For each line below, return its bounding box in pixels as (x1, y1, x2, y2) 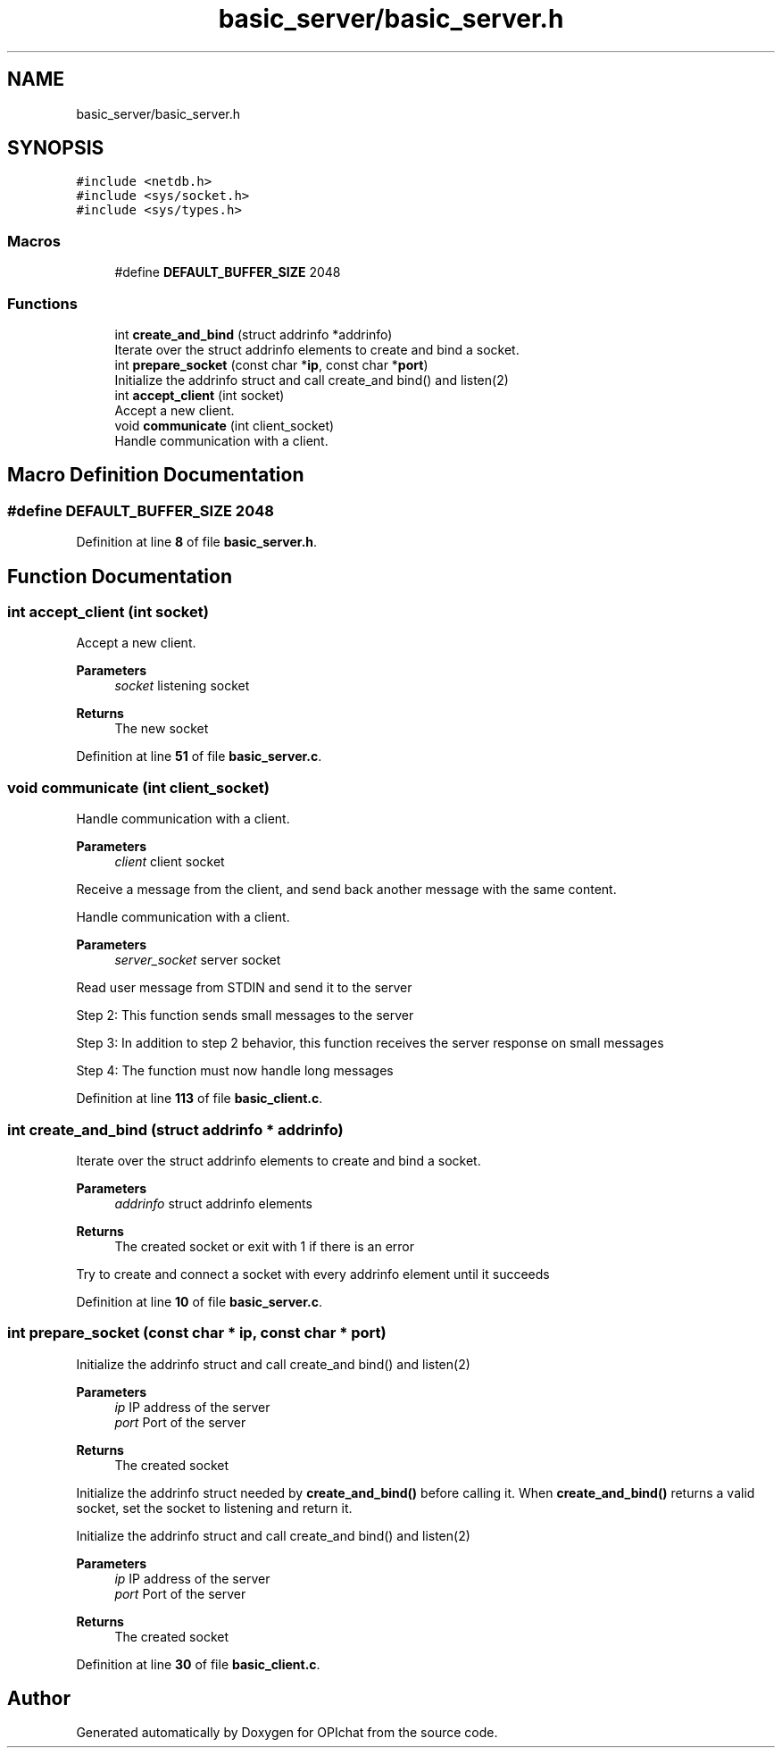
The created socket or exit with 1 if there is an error (114, 1238, 415, 1254)
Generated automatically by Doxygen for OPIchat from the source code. (76, 1725, 498, 1741)
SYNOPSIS (7, 137, 104, 160)
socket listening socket (114, 678, 250, 694)
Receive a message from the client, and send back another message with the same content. (76, 882, 617, 898)
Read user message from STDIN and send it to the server (76, 980, 412, 996)
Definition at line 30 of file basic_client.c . (76, 1656, 320, 1672)
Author (7, 1687, 71, 1710)
